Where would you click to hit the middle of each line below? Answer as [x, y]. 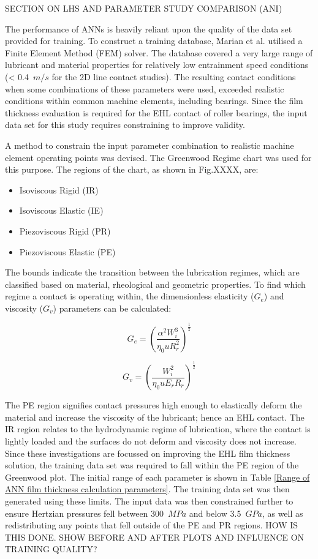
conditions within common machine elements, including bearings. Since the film [154, 101]
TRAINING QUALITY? [51, 549]
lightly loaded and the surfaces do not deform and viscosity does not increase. [151, 441]
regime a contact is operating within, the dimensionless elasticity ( [130, 296]
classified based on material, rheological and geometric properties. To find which [155, 284]
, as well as [282, 513]
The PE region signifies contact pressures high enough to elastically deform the [153, 405]
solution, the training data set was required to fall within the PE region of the [152, 465]
